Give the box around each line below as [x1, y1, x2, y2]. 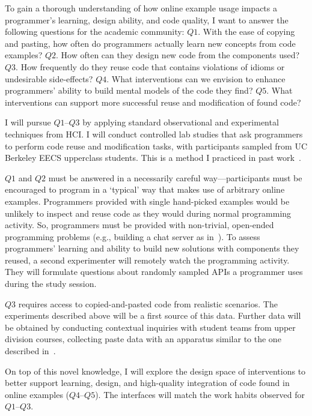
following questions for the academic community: [5, 25, 185, 38]
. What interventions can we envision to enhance [106, 72, 286, 85]
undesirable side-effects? [5, 72, 93, 85]
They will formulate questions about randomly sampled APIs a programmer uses [5, 265, 303, 278]
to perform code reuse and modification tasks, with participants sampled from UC [5, 139, 308, 152]
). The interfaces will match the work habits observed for [95, 388, 305, 400]
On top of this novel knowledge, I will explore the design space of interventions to [5, 364, 306, 377]
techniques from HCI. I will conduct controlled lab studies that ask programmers [5, 127, 303, 140]
